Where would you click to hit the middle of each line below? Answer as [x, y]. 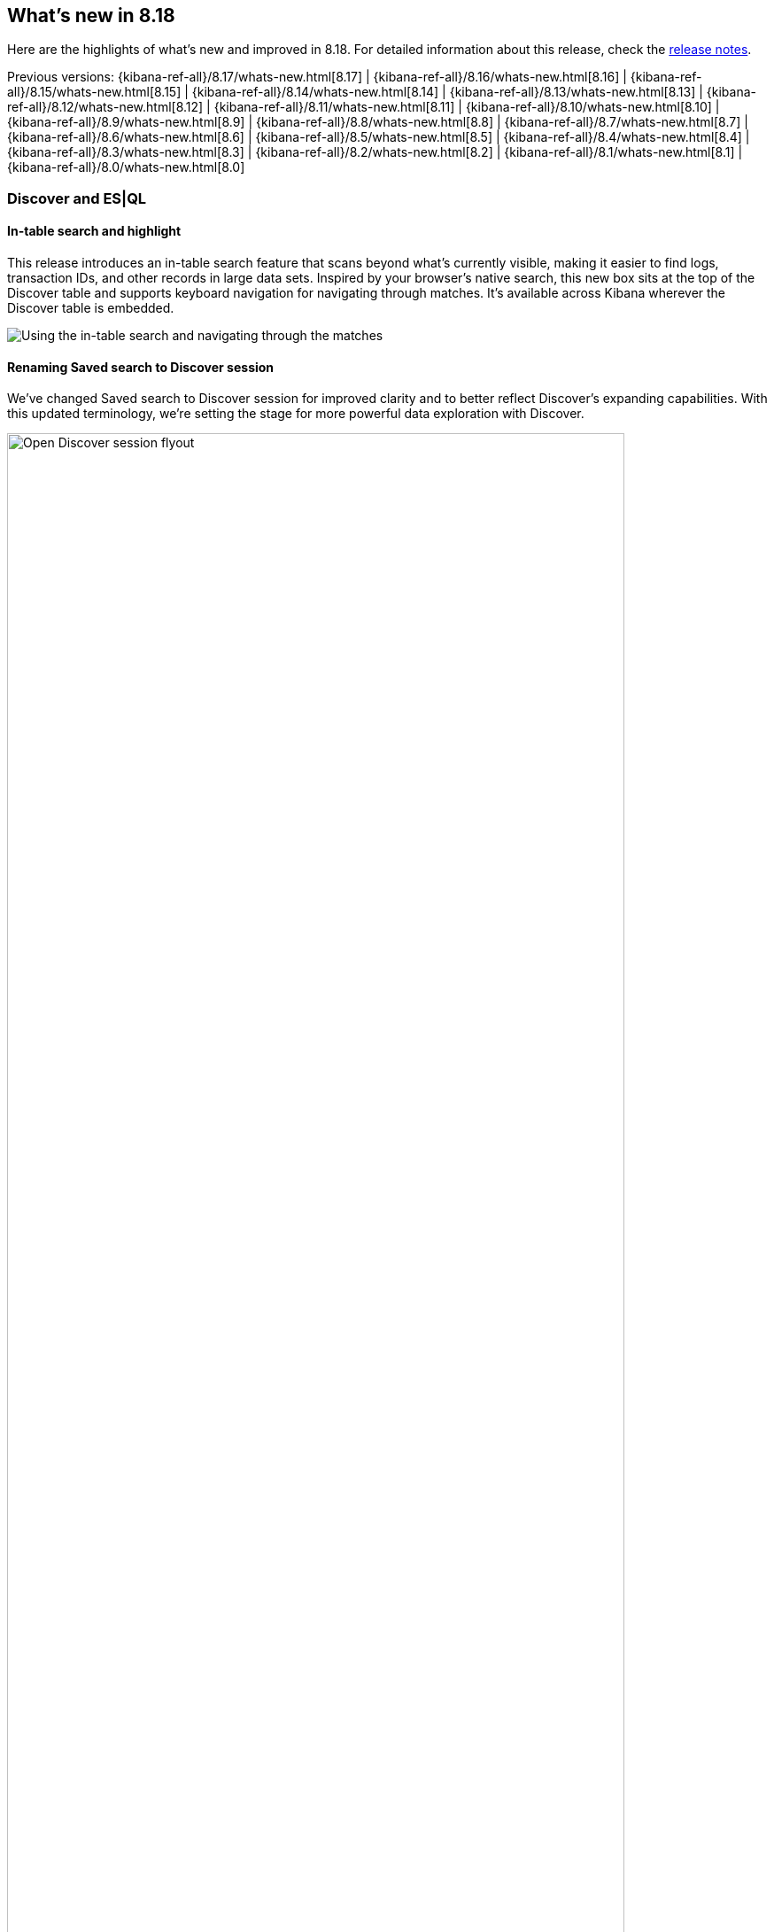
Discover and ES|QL [77, 198]
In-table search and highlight [94, 231]
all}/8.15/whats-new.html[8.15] [94, 92]
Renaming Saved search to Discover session [141, 367]
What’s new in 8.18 [91, 16]
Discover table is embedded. [91, 308]
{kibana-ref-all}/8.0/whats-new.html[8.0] [126, 167]
